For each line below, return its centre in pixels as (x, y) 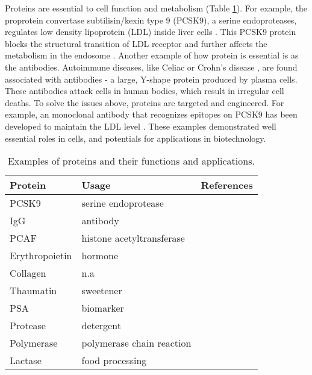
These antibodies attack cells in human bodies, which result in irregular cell (145, 91)
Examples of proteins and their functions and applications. (131, 161)
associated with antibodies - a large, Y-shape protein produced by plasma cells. (151, 79)
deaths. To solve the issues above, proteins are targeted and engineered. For (145, 102)
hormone (100, 256)
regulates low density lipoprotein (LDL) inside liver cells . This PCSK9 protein (151, 32)
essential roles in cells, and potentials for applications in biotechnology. (136, 138)
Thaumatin (33, 291)
